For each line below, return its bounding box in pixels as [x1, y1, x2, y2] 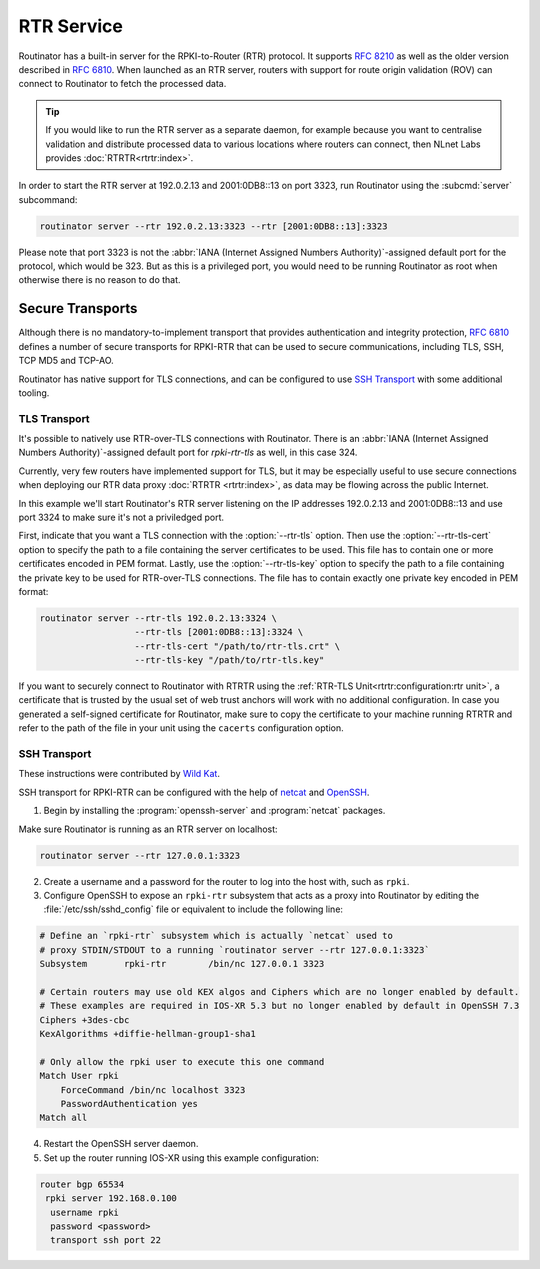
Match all [39, 1112, 88, 1124]
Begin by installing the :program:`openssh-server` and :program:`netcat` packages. [43, 805, 386, 817]
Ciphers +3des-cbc [39, 1014, 130, 1025]
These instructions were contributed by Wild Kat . [18, 768, 220, 780]
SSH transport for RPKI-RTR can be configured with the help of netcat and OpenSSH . [18, 786, 370, 798]
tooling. [18, 386, 50, 399]
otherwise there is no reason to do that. [18, 274, 181, 286]
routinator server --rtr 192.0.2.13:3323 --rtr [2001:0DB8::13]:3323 [39, 220, 388, 232]
